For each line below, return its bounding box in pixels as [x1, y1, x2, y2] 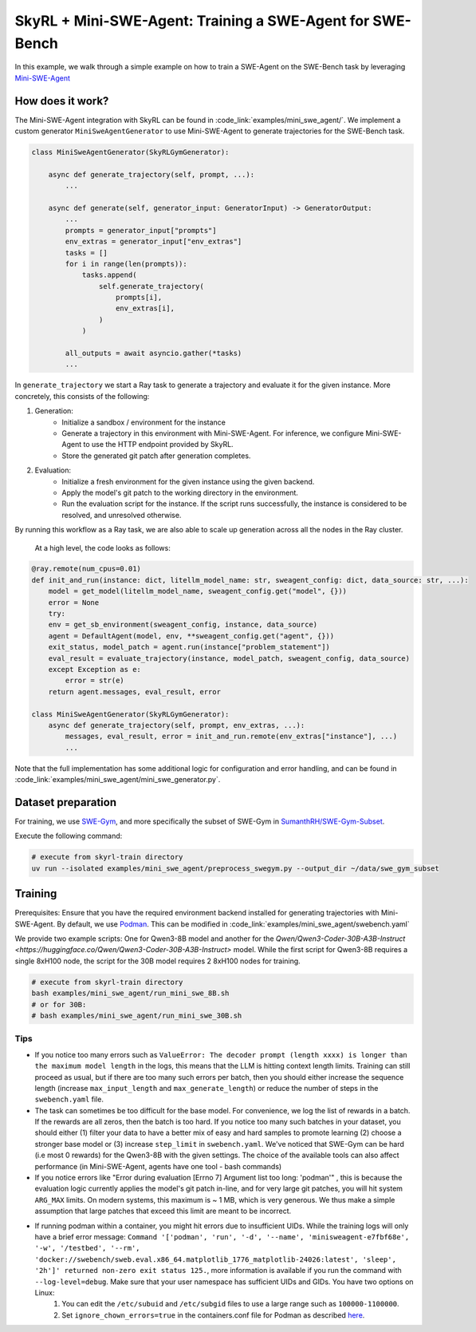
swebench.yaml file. [34, 1094, 104, 1105]
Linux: [34, 1287, 55, 1297]
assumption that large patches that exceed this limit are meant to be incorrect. [34, 1206, 292, 1216]
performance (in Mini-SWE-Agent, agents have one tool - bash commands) [34, 1161, 282, 1171]
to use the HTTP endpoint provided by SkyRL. [83, 440, 234, 449]
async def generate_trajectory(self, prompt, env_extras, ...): [48, 721, 305, 729]
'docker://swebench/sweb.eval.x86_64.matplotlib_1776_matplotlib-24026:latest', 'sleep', [34, 1255, 396, 1264]
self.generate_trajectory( [98, 282, 205, 291]
